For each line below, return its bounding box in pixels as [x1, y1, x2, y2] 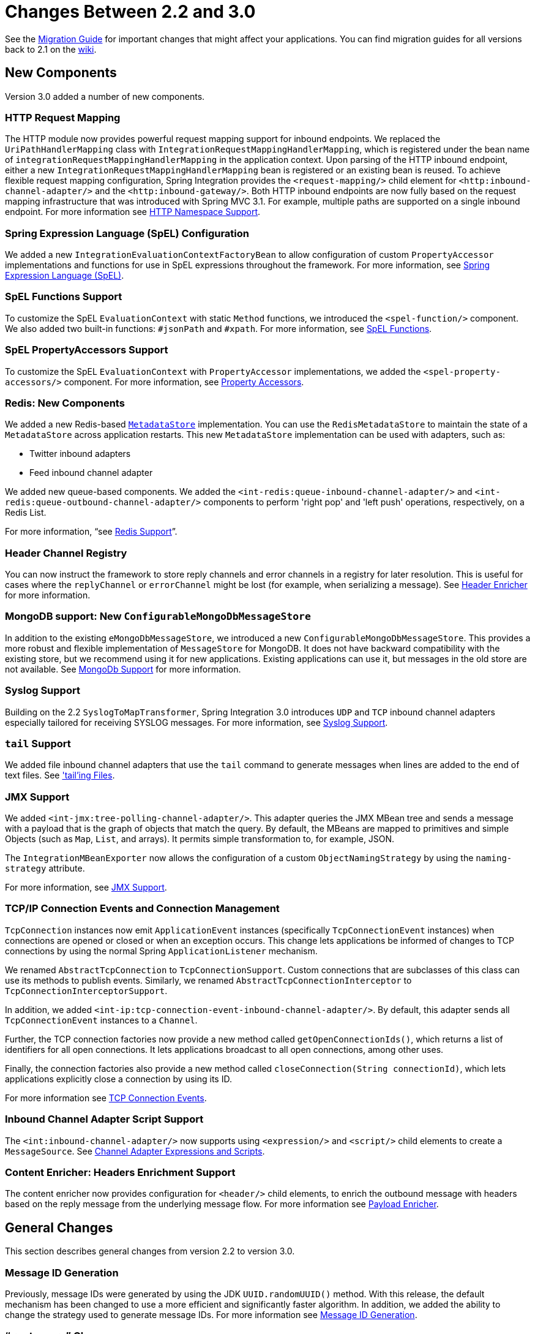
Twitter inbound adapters [29, 448, 131, 459]
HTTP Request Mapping [5, 111, 121, 124]
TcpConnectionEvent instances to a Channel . [5, 1014, 198, 1025]
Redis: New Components [5, 396, 125, 409]
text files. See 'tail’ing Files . [5, 770, 115, 781]
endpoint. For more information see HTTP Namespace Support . [5, 206, 261, 217]
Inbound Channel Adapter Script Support [5, 1113, 204, 1126]
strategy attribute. [5, 863, 85, 874]
